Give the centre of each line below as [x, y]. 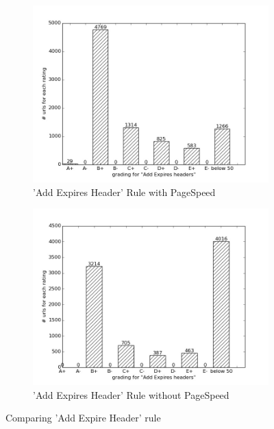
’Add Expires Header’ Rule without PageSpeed [131, 394]
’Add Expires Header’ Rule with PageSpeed [124, 192]
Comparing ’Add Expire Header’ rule [83, 418]
